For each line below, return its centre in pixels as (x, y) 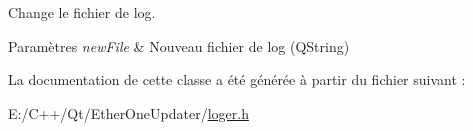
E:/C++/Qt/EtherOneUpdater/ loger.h (128, 112)
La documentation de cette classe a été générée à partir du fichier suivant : (237, 79)
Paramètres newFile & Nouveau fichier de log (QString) (179, 45)
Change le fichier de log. (82, 12)
